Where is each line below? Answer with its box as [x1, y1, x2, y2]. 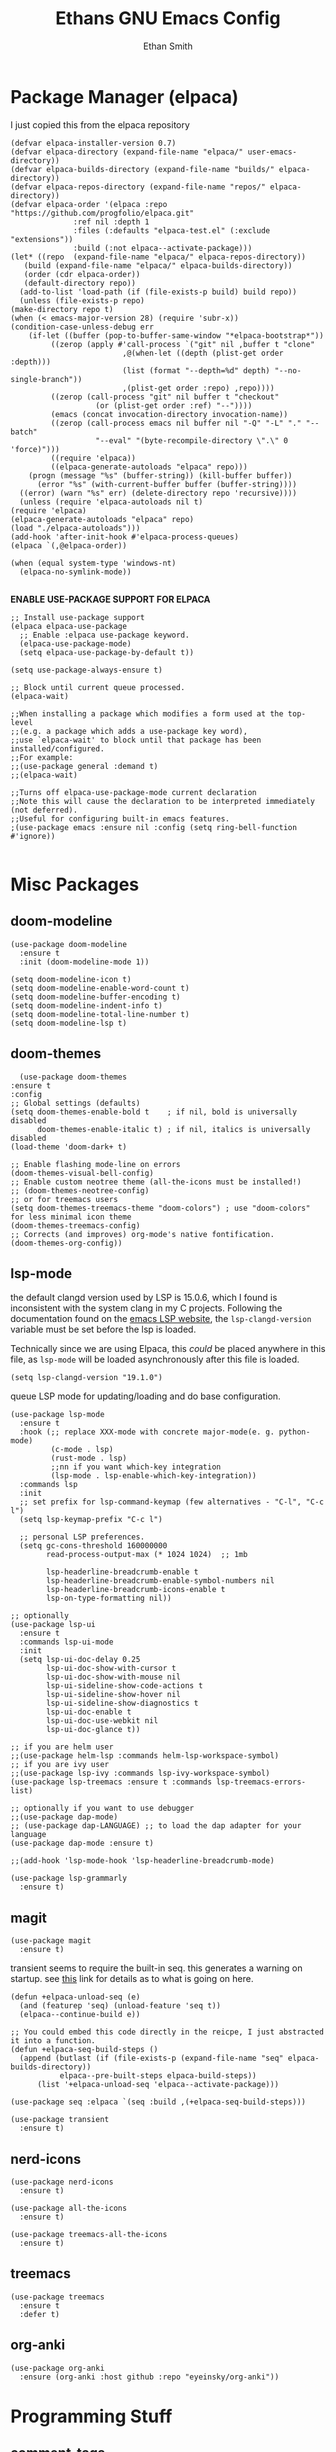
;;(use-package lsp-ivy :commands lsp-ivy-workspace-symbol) [10, 1768, 271, 1779]
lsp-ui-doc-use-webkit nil [46, 1716, 159, 1726]
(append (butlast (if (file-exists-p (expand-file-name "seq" [19, 2053, 284, 2064]
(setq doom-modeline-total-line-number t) [10, 1009, 190, 1019]
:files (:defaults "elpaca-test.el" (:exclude [73, 225, 271, 236]
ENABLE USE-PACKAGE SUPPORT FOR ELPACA [10, 593, 211, 605]
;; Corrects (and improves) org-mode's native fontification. [10, 1229, 275, 1239]
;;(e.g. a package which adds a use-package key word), [10, 726, 248, 736]
